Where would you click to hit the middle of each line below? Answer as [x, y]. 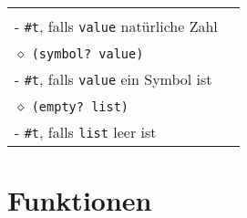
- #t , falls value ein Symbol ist [113, 79]
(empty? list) [80, 107]
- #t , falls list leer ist [86, 132]
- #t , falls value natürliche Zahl [116, 26]
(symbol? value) [87, 54]
